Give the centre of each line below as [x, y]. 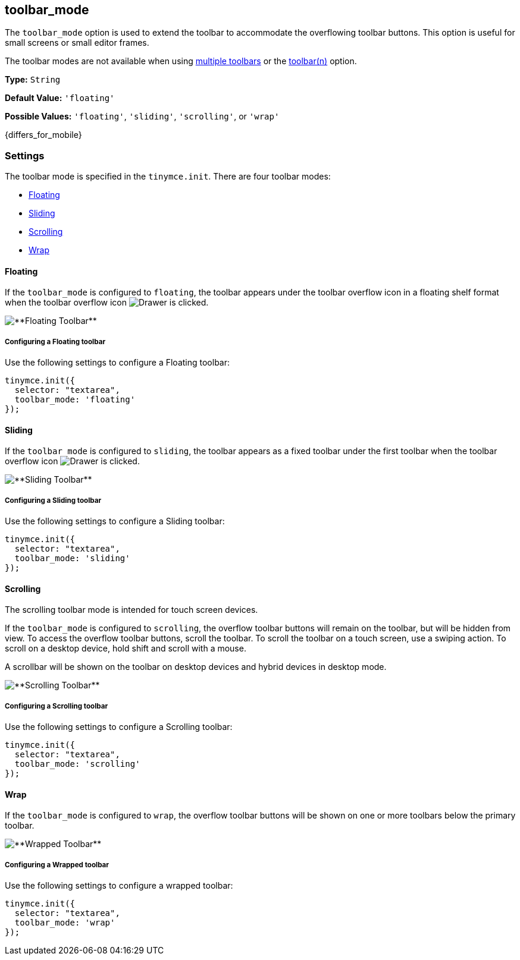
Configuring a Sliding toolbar [53, 500]
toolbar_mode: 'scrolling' [77, 764]
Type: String [33, 80]
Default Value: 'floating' [60, 98]
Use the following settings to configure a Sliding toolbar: [115, 521]
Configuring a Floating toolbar [55, 341]
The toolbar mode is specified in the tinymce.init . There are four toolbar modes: [168, 177]
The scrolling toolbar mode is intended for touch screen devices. [131, 610]
